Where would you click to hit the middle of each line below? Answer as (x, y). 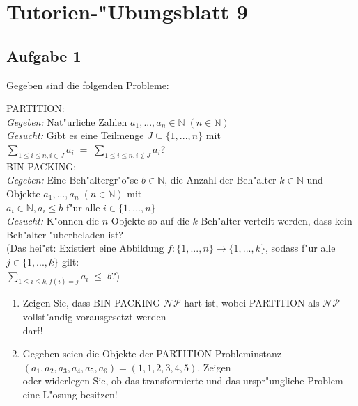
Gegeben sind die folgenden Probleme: (88, 84)
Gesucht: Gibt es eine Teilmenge (75, 135)
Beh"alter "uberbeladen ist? (65, 234)
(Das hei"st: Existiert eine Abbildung (85, 248)
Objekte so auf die (150, 221)
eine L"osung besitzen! (70, 394)
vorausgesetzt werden (121, 316)
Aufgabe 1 (44, 55)
